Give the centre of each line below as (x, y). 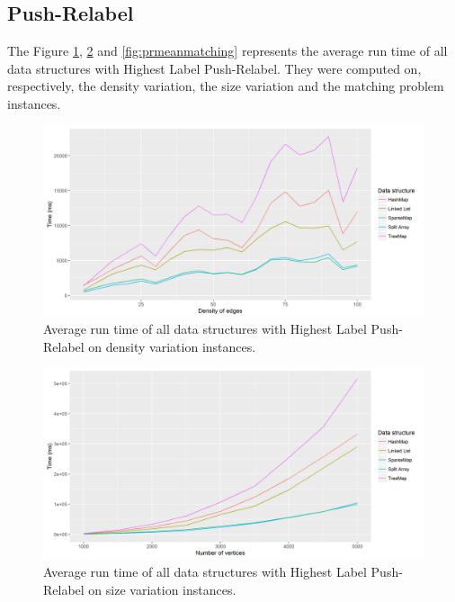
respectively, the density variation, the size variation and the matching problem (226, 86)
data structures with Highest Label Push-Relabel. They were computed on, (214, 68)
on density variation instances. (172, 346)
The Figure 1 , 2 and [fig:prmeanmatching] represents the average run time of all (227, 51)
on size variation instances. (162, 589)
